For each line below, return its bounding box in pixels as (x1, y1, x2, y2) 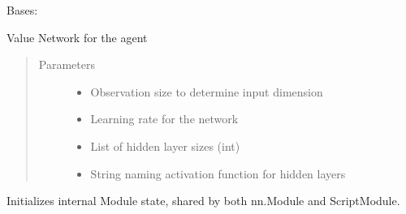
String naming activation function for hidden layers (90, 165, 346, 182)
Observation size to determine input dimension (90, 83, 323, 100)
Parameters (38, 56, 95, 73)
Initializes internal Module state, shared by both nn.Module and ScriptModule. (6, 192, 400, 209)
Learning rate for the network (90, 110, 239, 127)
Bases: (6, 2, 38, 18)
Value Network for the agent (6, 28, 148, 45)
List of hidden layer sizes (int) (90, 137, 240, 154)
